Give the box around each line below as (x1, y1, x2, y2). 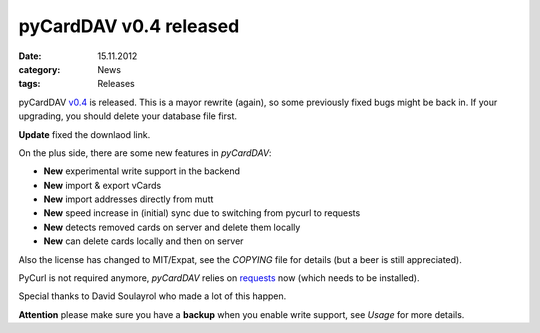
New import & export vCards (43, 179, 162, 191)
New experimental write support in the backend (43, 165, 240, 177)
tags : (18, 78, 41, 90)
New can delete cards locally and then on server (43, 235, 244, 247)
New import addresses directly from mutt (43, 193, 214, 205)
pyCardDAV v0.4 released (18, 15, 240, 37)
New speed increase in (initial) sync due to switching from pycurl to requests (43, 207, 361, 219)
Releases (97, 78, 135, 90)
